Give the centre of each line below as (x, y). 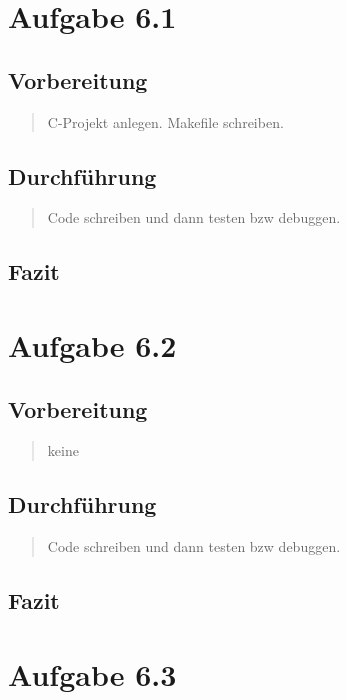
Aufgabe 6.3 (92, 673)
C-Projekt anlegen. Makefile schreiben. (165, 121)
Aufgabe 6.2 (92, 344)
